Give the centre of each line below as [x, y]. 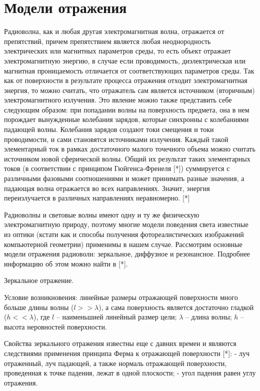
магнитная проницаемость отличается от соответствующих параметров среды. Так [129, 70]
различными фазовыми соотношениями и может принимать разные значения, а [124, 178]
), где [42, 317]
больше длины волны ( [39, 307]
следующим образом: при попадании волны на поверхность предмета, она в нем [127, 109]
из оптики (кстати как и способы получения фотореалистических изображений [124, 234]
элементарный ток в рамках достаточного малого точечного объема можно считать [130, 149]
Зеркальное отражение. [39, 280]
